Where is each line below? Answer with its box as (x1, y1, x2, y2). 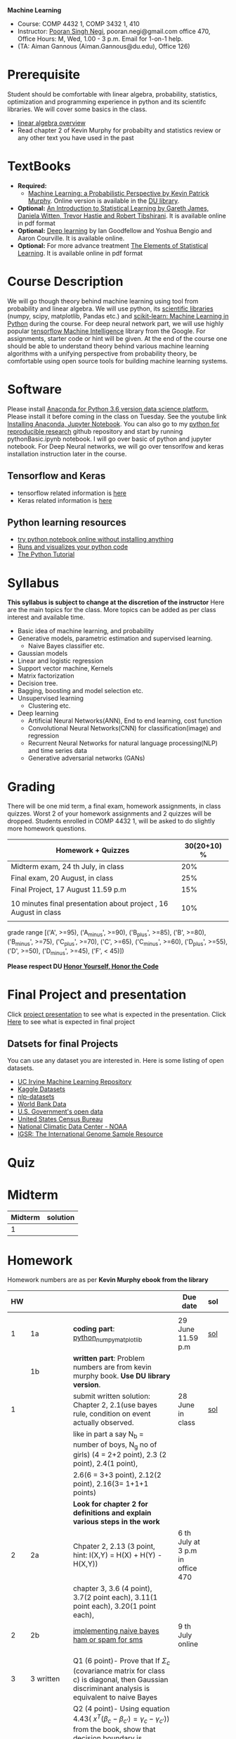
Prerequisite (7, 67, 81, 83)
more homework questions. (7, 824, 86, 833)
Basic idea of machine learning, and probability (17, 627, 155, 635)
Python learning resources (7, 516, 126, 528)
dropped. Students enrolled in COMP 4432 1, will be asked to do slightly (7, 817, 216, 825)
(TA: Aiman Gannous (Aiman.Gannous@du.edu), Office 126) (17, 42, 191, 50)
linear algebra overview (17, 118, 86, 127)
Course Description (7, 274, 124, 289)
